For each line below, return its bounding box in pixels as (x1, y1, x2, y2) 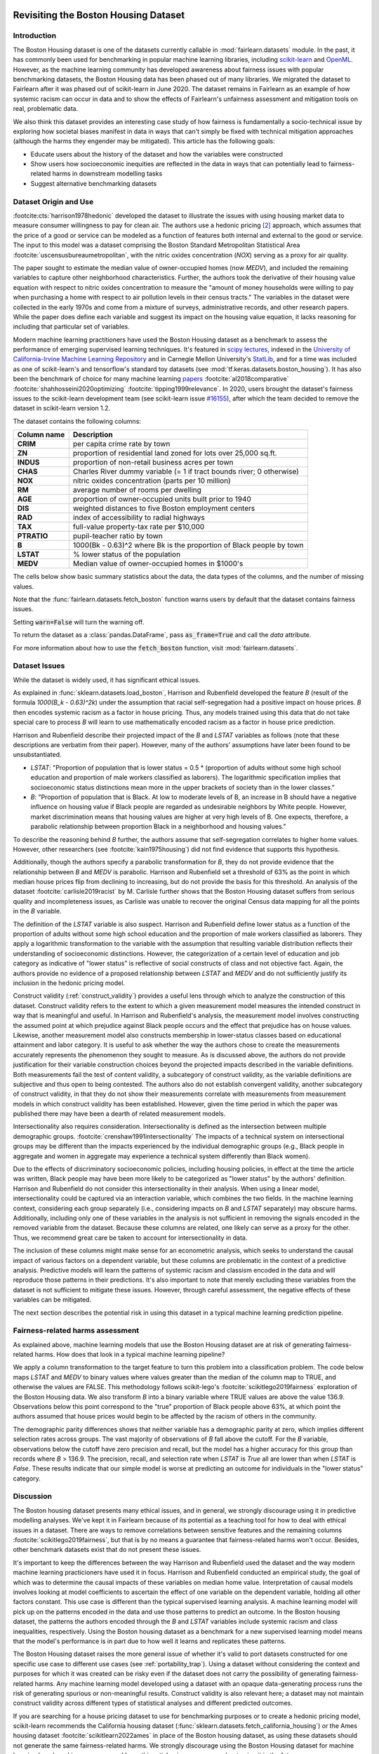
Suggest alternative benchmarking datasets (30, 179, 157, 187)
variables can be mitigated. (13, 1295, 91, 1304)
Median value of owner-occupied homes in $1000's (72, 558, 244, 568)
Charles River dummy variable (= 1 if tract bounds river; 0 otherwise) (72, 467, 300, 476)
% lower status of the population (72, 549, 181, 559)
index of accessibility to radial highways (72, 513, 205, 523)
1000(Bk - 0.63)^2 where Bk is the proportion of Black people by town (72, 540, 304, 550)
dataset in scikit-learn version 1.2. (13, 404, 111, 413)
